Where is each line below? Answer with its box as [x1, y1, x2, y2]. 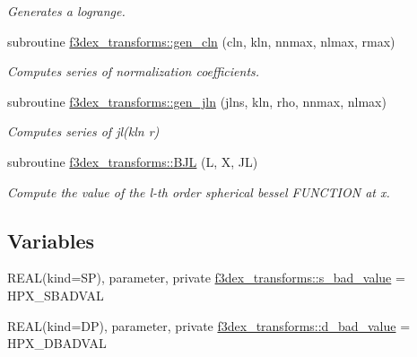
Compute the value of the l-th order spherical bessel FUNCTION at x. [7, 182, 390, 201]
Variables [7, 226, 95, 254]
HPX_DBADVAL [7, 334, 107, 353]
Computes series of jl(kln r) [7, 122, 160, 141]
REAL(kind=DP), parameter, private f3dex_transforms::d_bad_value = [7, 316, 411, 335]
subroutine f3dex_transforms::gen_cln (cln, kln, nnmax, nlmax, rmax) [7, 31, 395, 50]
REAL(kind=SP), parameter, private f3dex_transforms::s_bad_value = [7, 268, 405, 287]
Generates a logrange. [7, 2, 126, 20]
